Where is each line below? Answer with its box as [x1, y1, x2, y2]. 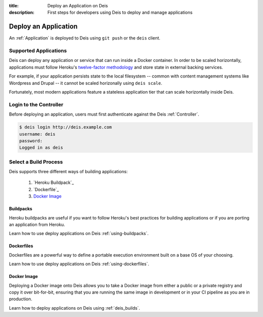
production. [9, 296, 33, 302]
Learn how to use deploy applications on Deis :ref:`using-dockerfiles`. [9, 261, 150, 267]
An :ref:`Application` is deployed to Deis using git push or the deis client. [9, 35, 161, 41]
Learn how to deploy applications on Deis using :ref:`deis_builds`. [9, 305, 140, 311]
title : [9, 3, 19, 8]
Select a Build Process [9, 158, 63, 165]
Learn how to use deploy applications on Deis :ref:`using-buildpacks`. [9, 231, 149, 237]
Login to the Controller [9, 101, 63, 108]
